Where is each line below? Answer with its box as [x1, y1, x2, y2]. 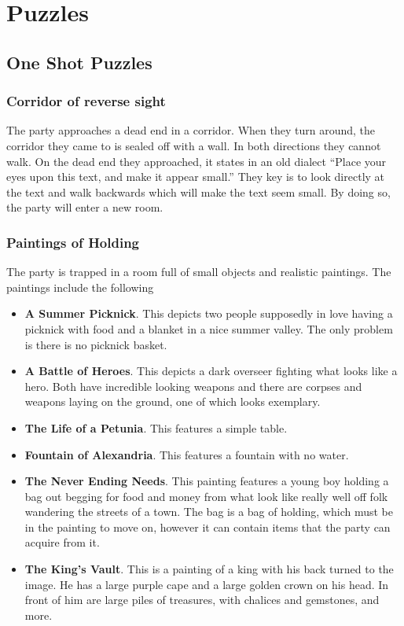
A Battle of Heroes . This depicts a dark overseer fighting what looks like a [24, 363, 398, 379]
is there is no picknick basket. [24, 336, 167, 352]
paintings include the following [6, 278, 154, 295]
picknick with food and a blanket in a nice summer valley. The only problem [24, 320, 393, 337]
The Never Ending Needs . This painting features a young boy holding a [24, 473, 389, 489]
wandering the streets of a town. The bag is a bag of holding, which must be [24, 503, 393, 520]
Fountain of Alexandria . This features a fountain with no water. [24, 446, 349, 462]
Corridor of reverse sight [6, 91, 166, 111]
